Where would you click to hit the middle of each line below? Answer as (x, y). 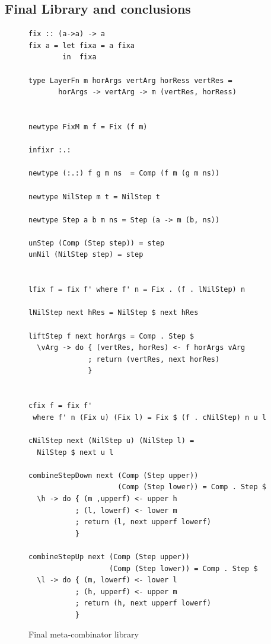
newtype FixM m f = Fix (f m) (88, 127)
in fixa (79, 57)
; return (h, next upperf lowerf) (143, 603)
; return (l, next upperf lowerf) (143, 522)
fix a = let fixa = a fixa (82, 45)
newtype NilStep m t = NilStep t (94, 197)
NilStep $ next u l (75, 452)
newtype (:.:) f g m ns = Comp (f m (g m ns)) (124, 173)
